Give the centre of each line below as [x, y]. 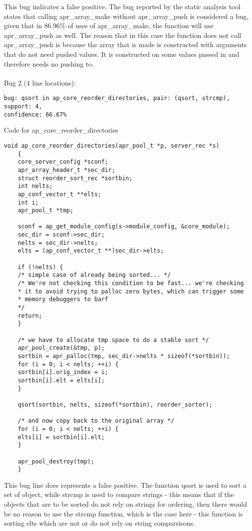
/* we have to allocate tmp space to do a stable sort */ [113, 340]
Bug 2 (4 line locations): [40, 82]
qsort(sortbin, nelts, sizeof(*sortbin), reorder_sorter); [115, 404]
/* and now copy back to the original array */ [96, 421]
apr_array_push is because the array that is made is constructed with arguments [126, 44]
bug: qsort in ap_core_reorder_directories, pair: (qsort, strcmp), [117, 98]
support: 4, [23, 106]
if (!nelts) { [40, 267]
